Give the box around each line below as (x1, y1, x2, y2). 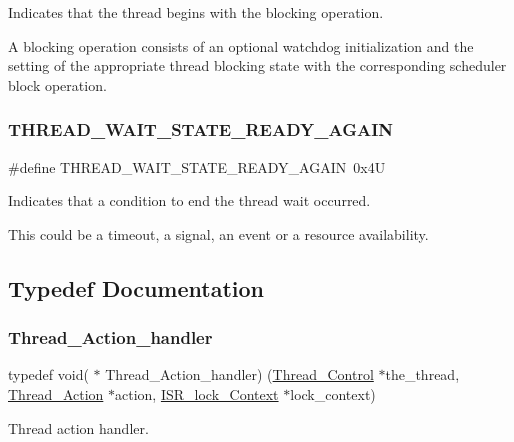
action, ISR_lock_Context (115, 383, 279, 404)
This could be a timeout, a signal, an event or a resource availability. (8, 223, 429, 244)
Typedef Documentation (8, 272, 264, 303)
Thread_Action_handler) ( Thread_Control (105, 364, 374, 385)
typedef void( (8, 364, 89, 385)
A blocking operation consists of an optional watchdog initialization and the (8, 35, 474, 56)
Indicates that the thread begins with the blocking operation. (8, 2, 384, 22)
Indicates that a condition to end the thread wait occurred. (8, 190, 371, 211)
